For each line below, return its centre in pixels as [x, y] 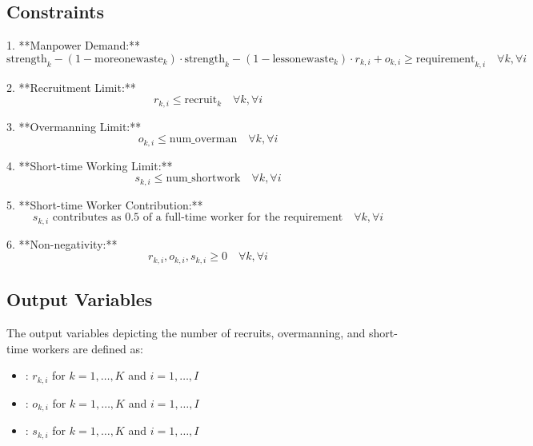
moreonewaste [129, 59]
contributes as [87, 218]
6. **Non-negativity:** [62, 243]
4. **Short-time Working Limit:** [90, 165]
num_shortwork [203, 179]
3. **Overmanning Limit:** [74, 126]
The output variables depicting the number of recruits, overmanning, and [186, 333]
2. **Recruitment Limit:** [71, 87]
